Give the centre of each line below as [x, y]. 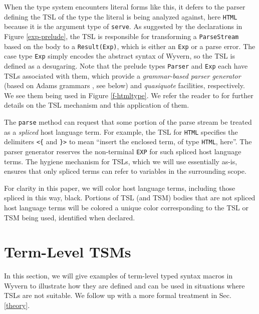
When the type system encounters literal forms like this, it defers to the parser [125, 7]
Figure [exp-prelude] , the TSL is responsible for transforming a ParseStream [121, 36]
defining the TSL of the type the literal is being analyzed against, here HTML [121, 16]
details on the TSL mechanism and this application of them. [97, 105]
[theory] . [17, 305]
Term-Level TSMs [68, 252]
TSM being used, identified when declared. [70, 217]
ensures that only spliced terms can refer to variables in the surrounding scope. [125, 171]
